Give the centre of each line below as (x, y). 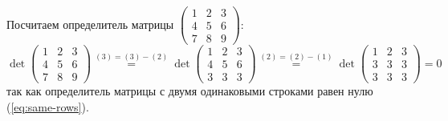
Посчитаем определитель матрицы (90, 24)
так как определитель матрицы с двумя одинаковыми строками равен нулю (190, 91)
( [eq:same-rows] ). (48, 106)
